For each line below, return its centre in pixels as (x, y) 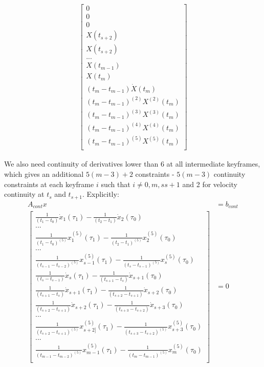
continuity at (24, 194)
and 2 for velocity (210, 184)
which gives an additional (44, 174)
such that (116, 184)
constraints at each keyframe (49, 184)
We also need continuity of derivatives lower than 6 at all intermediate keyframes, (132, 164)
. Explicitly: (101, 194)
